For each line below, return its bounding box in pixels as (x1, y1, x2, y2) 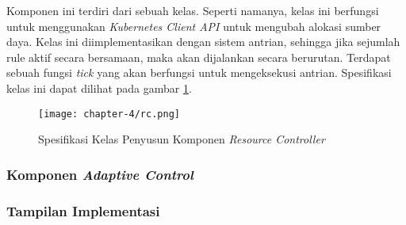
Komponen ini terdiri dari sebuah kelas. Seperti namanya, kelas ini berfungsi (6, 2, 379, 18)
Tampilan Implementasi (6, 200, 160, 220)
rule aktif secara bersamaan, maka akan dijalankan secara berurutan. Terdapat (6, 48, 391, 65)
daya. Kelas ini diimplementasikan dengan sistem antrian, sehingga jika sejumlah (6, 33, 400, 50)
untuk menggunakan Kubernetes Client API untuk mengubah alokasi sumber (6, 17, 381, 34)
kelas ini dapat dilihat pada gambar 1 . (6, 79, 192, 96)
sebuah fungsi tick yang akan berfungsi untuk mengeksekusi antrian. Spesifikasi (6, 64, 392, 81)
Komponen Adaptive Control (6, 164, 193, 184)
